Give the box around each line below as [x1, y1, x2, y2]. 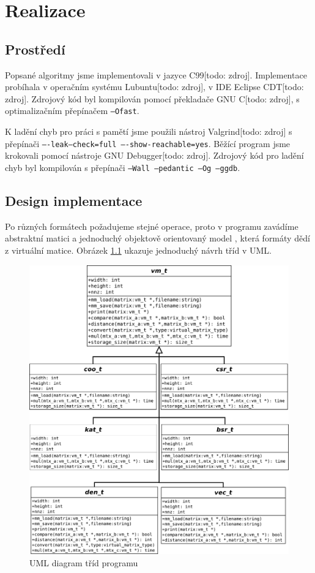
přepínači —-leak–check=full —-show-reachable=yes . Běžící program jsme [5, 137, 291, 150]
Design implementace [5, 191, 143, 210]
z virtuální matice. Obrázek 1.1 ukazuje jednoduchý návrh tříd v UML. [5, 243, 272, 256]
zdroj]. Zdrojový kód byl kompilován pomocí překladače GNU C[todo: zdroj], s [5, 92, 300, 105]
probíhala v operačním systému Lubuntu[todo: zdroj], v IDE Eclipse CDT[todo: [5, 80, 304, 93]
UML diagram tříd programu [29, 556, 138, 569]
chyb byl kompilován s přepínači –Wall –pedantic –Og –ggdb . [5, 161, 240, 173]
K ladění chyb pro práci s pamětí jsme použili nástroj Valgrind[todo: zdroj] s [5, 125, 292, 138]
